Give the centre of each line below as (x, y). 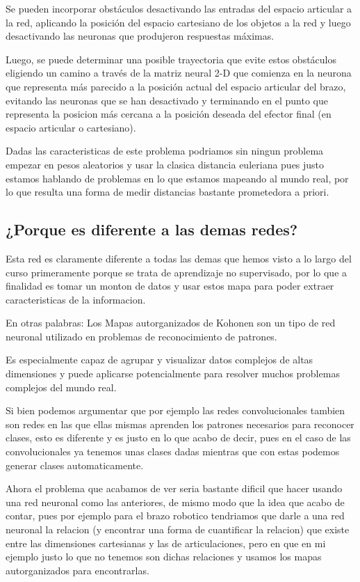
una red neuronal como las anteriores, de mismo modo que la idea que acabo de (175, 502)
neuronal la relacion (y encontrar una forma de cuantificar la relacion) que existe (178, 529)
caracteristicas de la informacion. (76, 299)
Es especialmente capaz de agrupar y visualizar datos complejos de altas (159, 360)
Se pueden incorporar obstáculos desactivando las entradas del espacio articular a (179, 8)
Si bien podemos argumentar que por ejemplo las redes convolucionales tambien (175, 410)
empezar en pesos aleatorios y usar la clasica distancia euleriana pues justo (165, 164)
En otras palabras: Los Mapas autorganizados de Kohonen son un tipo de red (171, 323)
